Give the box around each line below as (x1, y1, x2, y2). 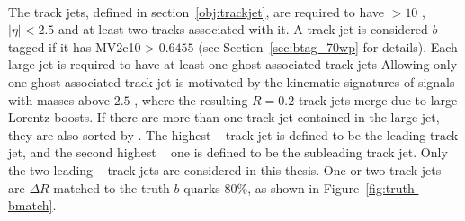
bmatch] (8, 196, 53, 215)
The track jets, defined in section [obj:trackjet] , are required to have (8, 2, 385, 21)
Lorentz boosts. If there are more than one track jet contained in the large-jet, (8, 108, 440, 127)
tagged (8, 37, 45, 56)
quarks (183, 178, 220, 197)
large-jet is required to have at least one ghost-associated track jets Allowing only (8, 55, 458, 74)
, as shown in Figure (247, 178, 360, 197)
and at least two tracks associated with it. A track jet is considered (58, 20, 428, 39)
